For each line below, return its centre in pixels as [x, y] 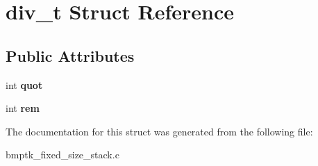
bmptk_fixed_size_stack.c [62, 155]
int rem [23, 108]
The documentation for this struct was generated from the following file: [159, 131]
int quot [24, 84]
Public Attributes [70, 55]
